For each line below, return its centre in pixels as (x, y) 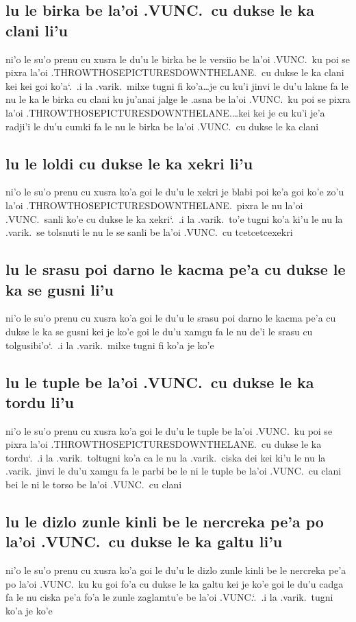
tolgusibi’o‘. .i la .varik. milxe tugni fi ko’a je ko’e (110, 345)
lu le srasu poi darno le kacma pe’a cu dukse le (176, 269)
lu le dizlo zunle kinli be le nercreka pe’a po (165, 522)
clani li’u (37, 30)
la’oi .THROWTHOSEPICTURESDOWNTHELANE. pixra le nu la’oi (154, 205)
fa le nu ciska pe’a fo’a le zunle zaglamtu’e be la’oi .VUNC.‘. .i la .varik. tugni (169, 597)
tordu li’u (40, 402)
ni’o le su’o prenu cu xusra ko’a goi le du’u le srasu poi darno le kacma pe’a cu (171, 318)
